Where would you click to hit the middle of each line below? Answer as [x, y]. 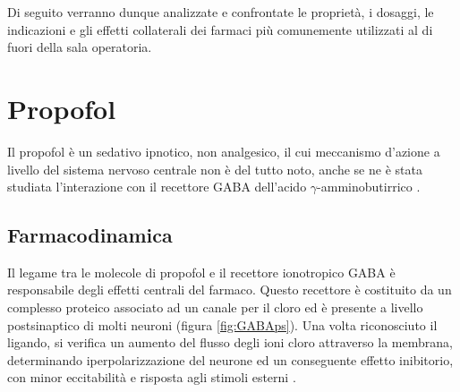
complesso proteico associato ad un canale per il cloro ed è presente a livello [215, 307]
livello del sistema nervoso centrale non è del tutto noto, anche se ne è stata [215, 169]
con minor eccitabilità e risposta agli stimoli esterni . [152, 377]
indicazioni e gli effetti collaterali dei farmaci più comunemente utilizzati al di [220, 29]
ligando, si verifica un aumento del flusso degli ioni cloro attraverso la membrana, [230, 342]
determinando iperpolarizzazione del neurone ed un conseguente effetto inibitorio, [230, 359]
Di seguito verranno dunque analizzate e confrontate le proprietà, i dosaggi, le [221, 12]
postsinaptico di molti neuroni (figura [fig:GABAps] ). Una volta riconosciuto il [222, 324]
